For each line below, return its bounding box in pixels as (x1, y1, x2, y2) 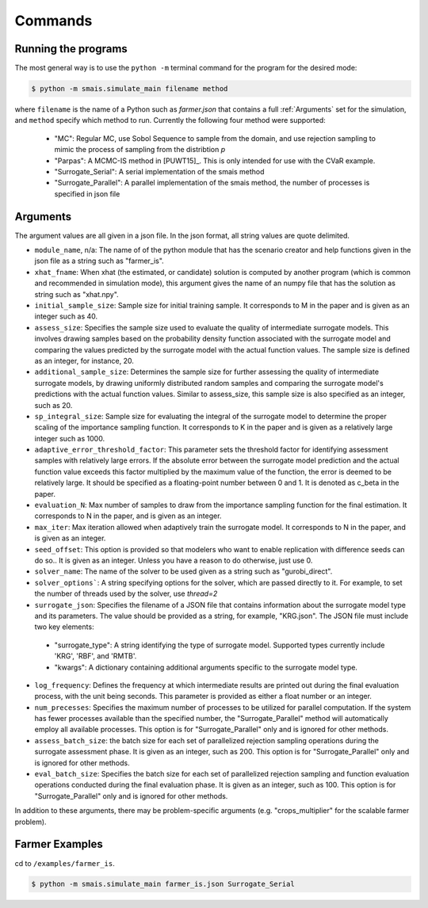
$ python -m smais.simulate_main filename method (31, 84, 228, 93)
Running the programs (14, 42, 128, 55)
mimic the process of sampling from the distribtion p (54, 145, 226, 155)
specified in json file (54, 189, 120, 198)
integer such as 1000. (34, 433, 105, 443)
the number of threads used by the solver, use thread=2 (34, 589, 218, 598)
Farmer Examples (14, 837, 103, 851)
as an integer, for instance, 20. (34, 356, 135, 365)
